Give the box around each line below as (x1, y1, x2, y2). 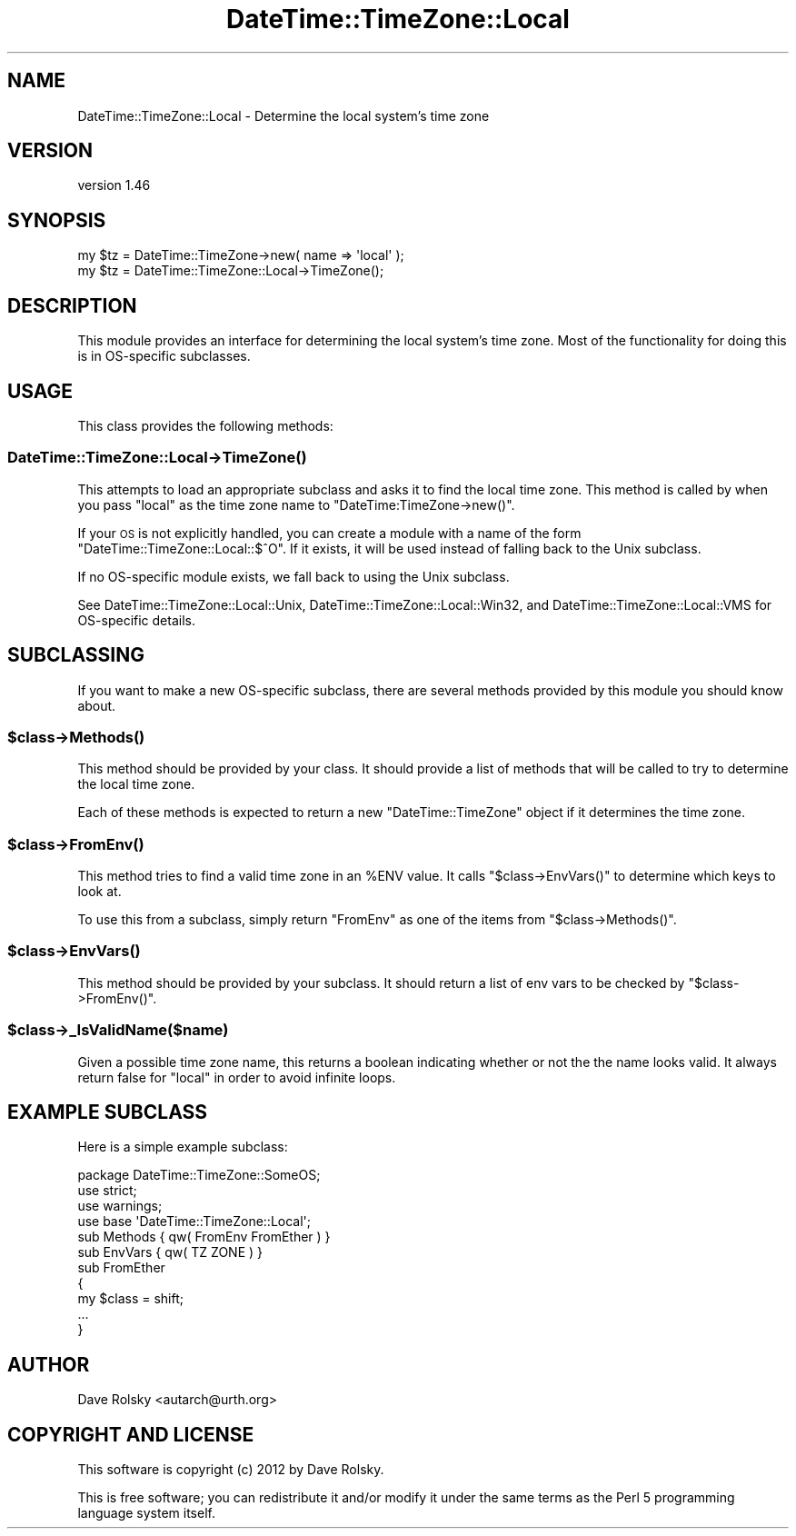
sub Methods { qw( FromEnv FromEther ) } (77, 1229, 331, 1245)
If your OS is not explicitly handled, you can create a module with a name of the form (77, 524, 582, 541)
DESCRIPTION (7, 294, 137, 317)
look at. (77, 883, 122, 900)
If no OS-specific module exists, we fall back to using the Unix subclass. (77, 568, 510, 584)
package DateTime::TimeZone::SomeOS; (77, 1167, 321, 1183)
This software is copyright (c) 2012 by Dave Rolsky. (77, 1461, 384, 1478)
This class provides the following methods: (77, 417, 333, 434)
